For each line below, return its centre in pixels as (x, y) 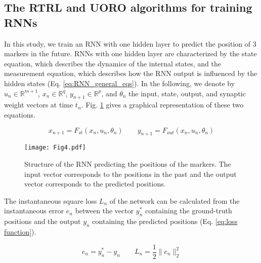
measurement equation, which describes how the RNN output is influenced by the (131, 73)
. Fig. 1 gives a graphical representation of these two (162, 105)
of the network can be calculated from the (175, 200)
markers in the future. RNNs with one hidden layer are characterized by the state (130, 53)
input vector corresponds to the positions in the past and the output (130, 174)
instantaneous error (34, 211)
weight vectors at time (39, 105)
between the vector (104, 211)
